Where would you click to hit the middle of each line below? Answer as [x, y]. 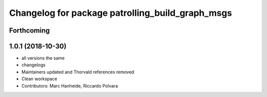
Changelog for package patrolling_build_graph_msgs [121, 13]
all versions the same [43, 58]
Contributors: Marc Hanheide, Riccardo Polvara [70, 86]
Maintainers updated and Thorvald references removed [78, 72]
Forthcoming [29, 30]
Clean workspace [39, 79]
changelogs [33, 65]
